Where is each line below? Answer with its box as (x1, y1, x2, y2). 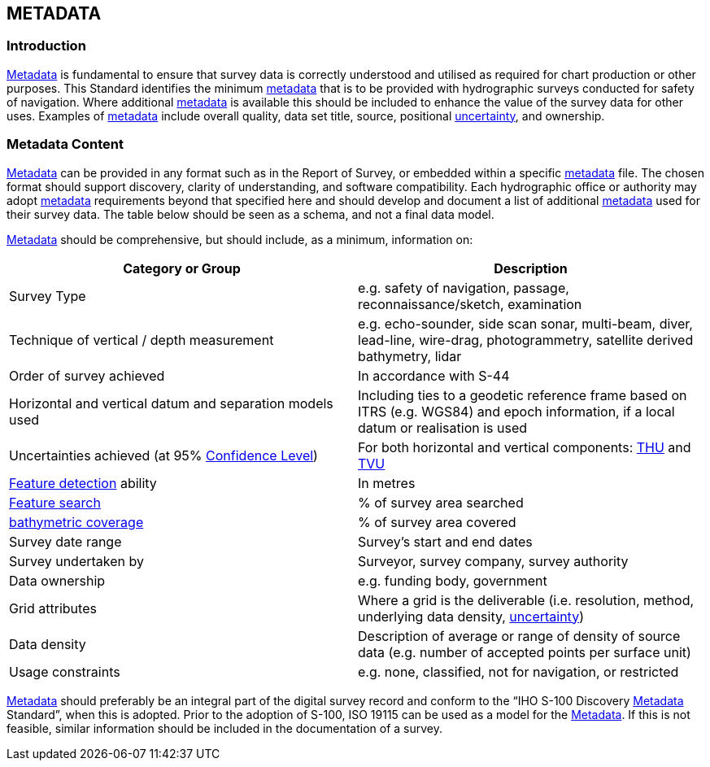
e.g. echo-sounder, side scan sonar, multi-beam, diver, (358, 315, 693, 332)
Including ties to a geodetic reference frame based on (358, 386, 687, 403)
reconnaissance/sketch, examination (358, 295, 582, 312)
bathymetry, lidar (358, 347, 462, 364)
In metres (358, 474, 416, 491)
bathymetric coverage (9, 513, 144, 530)
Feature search (9, 494, 101, 511)
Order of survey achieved (9, 367, 165, 384)
